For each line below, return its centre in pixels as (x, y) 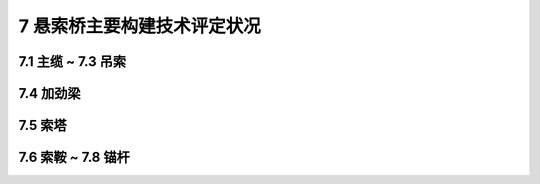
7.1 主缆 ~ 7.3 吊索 (72, 61)
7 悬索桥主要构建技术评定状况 (139, 26)
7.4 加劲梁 (49, 93)
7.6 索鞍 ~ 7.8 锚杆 (74, 157)
